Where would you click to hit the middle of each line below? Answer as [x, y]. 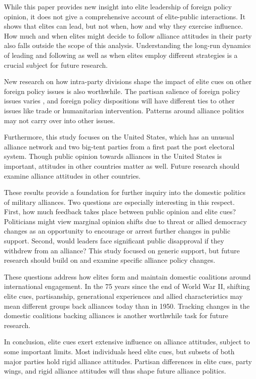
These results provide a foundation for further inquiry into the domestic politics [125, 192]
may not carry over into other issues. [60, 120]
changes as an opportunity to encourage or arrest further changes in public [117, 231]
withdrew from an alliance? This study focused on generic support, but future [122, 250]
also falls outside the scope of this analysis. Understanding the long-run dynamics [128, 45]
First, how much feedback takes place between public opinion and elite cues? [120, 212]
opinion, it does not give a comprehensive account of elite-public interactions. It [125, 16]
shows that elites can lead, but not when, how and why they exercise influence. [124, 26]
